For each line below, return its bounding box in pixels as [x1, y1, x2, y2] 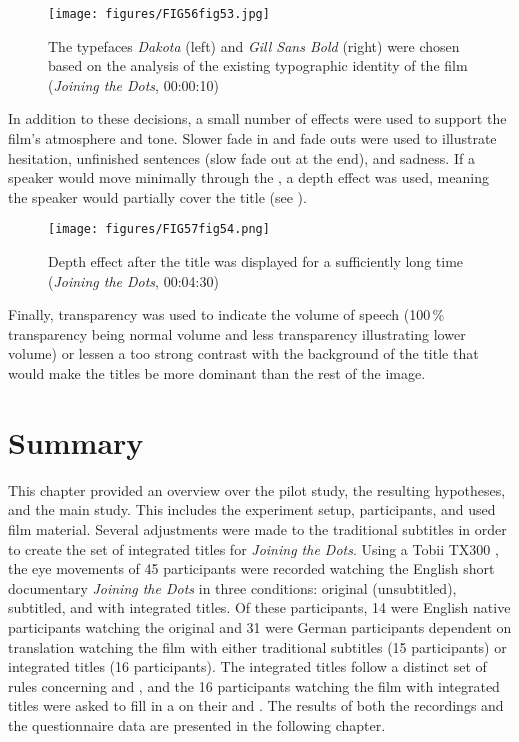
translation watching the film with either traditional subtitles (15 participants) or [8, 636, 507, 657]
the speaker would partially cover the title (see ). [8, 186, 307, 207]
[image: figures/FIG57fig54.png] [48, 222, 270, 237]
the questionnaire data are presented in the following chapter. [8, 714, 386, 735]
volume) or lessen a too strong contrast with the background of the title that [8, 343, 479, 364]
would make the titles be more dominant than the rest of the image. [8, 363, 426, 384]
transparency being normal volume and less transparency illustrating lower [8, 323, 466, 344]
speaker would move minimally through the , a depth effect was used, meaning [8, 167, 489, 188]
